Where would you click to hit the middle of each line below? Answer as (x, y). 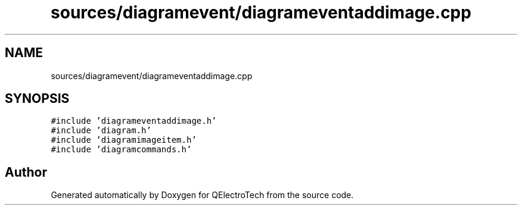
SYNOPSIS (37, 99)
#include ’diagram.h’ (101, 131)
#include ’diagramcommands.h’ (121, 150)
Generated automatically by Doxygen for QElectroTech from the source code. (202, 195)
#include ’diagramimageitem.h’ (124, 140)
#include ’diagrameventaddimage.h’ (134, 121)
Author (26, 172)
